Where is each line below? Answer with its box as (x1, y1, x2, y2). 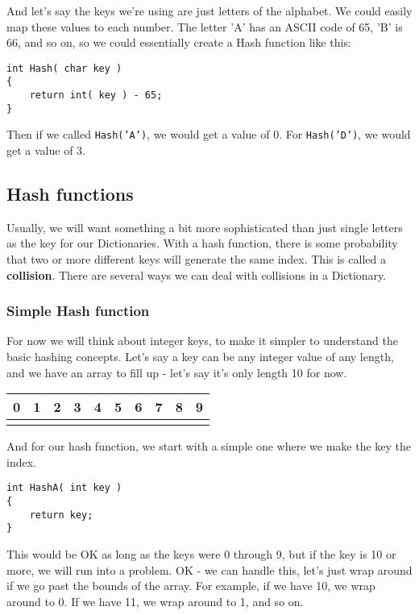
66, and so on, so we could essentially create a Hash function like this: (6, 34, 351, 51)
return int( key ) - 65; (29, 89, 163, 102)
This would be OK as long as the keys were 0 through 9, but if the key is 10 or (6, 546, 396, 563)
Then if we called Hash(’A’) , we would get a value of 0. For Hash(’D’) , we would (6, 126, 411, 143)
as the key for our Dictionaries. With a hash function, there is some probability (6, 235, 398, 251)
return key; (29, 509, 93, 521)
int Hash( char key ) (6, 62, 122, 74)
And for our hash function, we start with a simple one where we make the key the (6, 438, 412, 455)
